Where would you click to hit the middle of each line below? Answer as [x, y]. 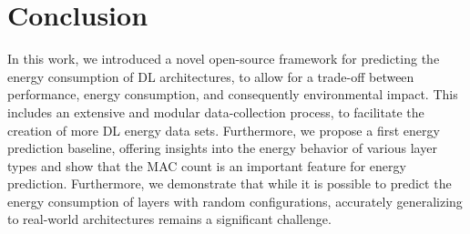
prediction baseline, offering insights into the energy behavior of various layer [222, 148]
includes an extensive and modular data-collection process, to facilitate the [216, 112]
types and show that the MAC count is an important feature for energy [207, 165]
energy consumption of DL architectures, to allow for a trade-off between [211, 76]
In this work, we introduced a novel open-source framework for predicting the [224, 59]
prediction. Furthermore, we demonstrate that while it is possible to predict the [230, 183]
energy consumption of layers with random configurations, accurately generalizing [235, 201]
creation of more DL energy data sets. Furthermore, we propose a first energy [224, 130]
